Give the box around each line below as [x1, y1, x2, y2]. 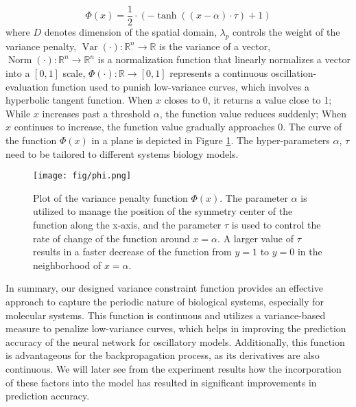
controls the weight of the [233, 25, 340, 39]
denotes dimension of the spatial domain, [44, 25, 217, 39]
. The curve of [283, 119, 342, 134]
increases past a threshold [42, 106, 151, 120]
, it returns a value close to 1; [207, 93, 332, 107]
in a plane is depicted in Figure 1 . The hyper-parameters [91, 133, 330, 148]
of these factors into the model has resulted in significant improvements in [5, 375, 317, 389]
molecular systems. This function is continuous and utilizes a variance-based [5, 307, 326, 322]
